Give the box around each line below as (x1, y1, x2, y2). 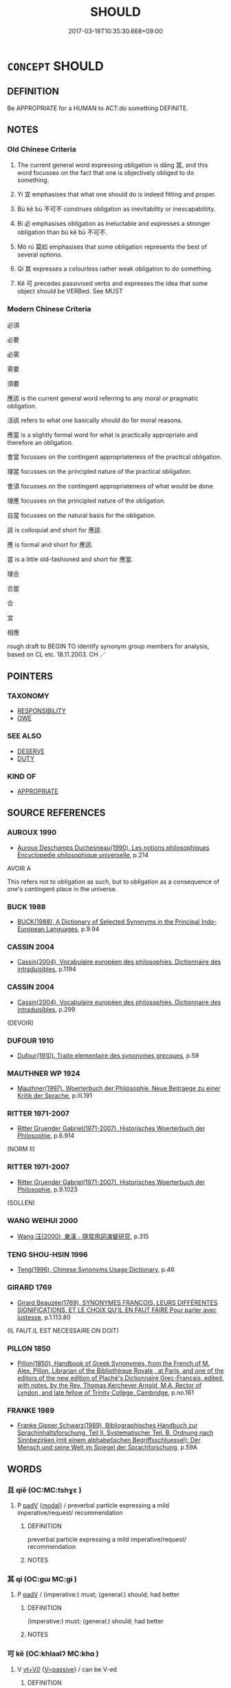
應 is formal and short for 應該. (7, 540, 93, 548)
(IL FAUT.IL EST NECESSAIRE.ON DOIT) (7, 1326, 119, 1335)
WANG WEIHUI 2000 (7, 1216, 78, 1225)
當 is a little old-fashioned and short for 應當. (7, 555, 134, 563)
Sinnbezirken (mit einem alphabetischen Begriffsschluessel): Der (16, 1436, 201, 1444)
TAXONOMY (7, 691, 49, 701)
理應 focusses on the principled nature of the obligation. (7, 497, 166, 505)
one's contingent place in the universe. (7, 884, 118, 893)
